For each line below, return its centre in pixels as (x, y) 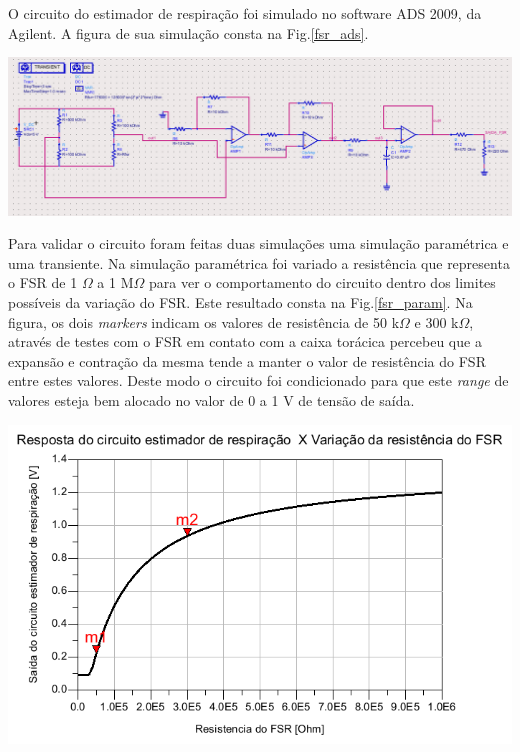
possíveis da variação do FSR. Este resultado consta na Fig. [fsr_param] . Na (240, 302)
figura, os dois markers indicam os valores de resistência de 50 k (204, 321)
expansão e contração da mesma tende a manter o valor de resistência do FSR (247, 360)
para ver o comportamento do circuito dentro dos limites (322, 282)
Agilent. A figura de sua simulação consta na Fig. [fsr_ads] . (188, 32)
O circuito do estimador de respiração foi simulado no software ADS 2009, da (245, 13)
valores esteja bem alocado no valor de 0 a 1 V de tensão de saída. (211, 400)
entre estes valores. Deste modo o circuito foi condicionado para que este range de (258, 380)
